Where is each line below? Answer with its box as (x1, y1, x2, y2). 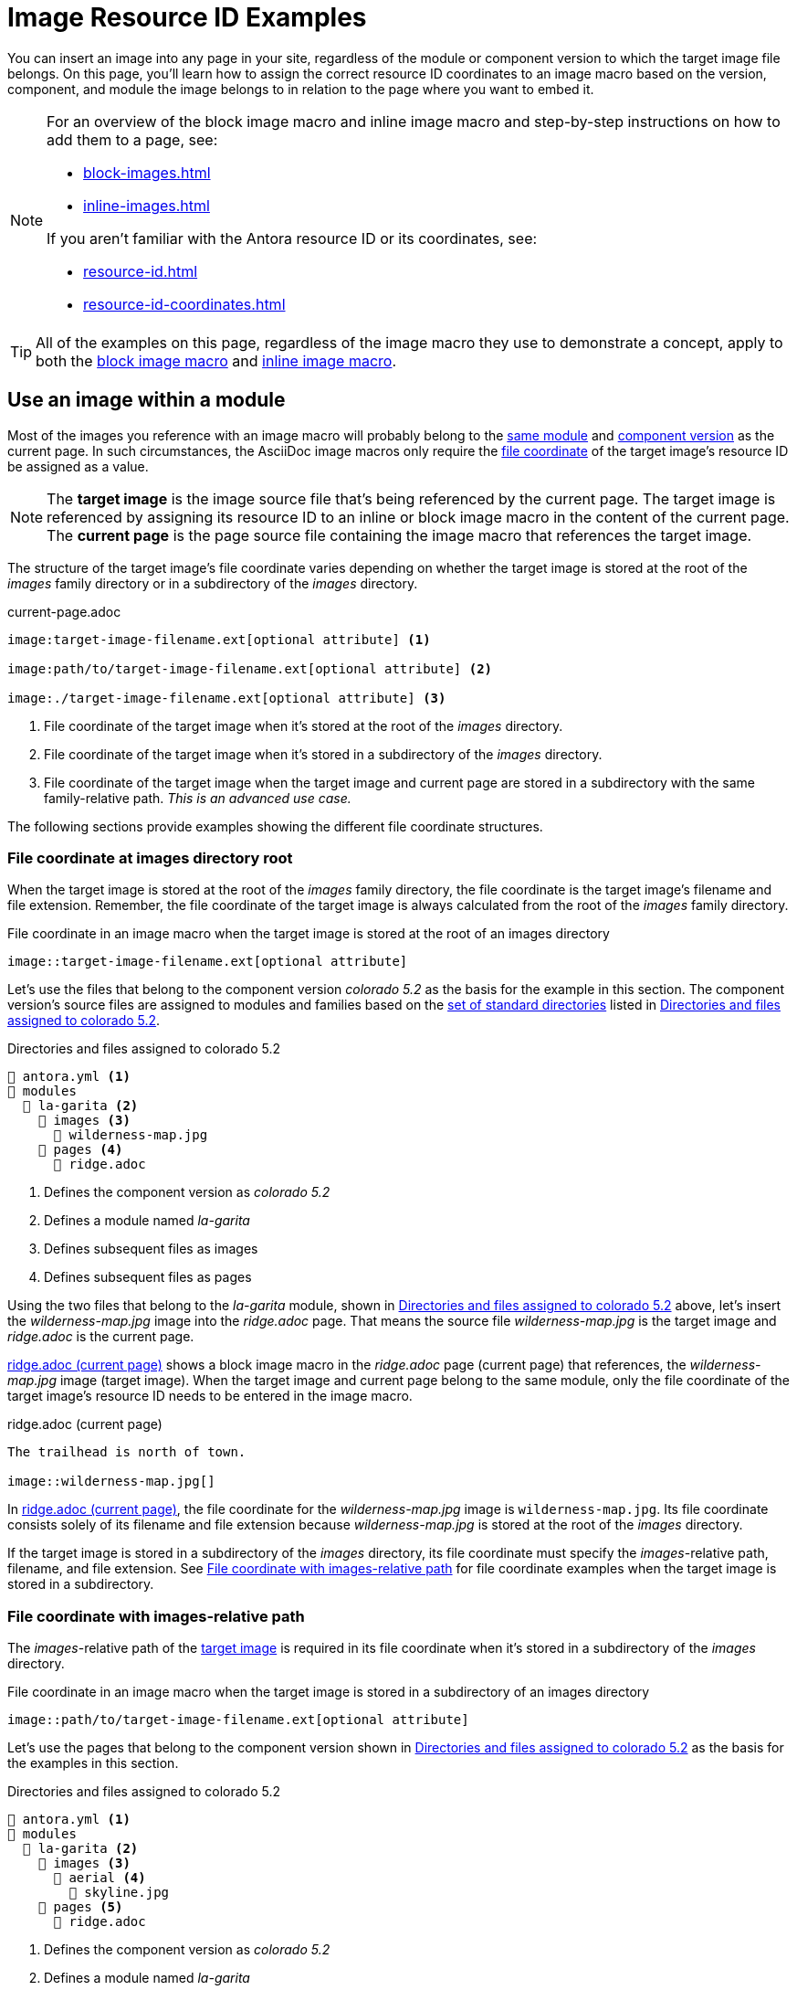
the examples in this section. (7, 1755, 179, 1772)
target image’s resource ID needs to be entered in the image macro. (7, 1388, 413, 1404)
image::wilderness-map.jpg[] (7, 1474, 215, 1489)
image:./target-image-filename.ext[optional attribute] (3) (7, 690, 446, 705)
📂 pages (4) (37, 1142, 123, 1158)
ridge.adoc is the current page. (7, 1328, 194, 1345)
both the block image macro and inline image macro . (36, 351, 397, 370)
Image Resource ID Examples (7, 2, 367, 33)
